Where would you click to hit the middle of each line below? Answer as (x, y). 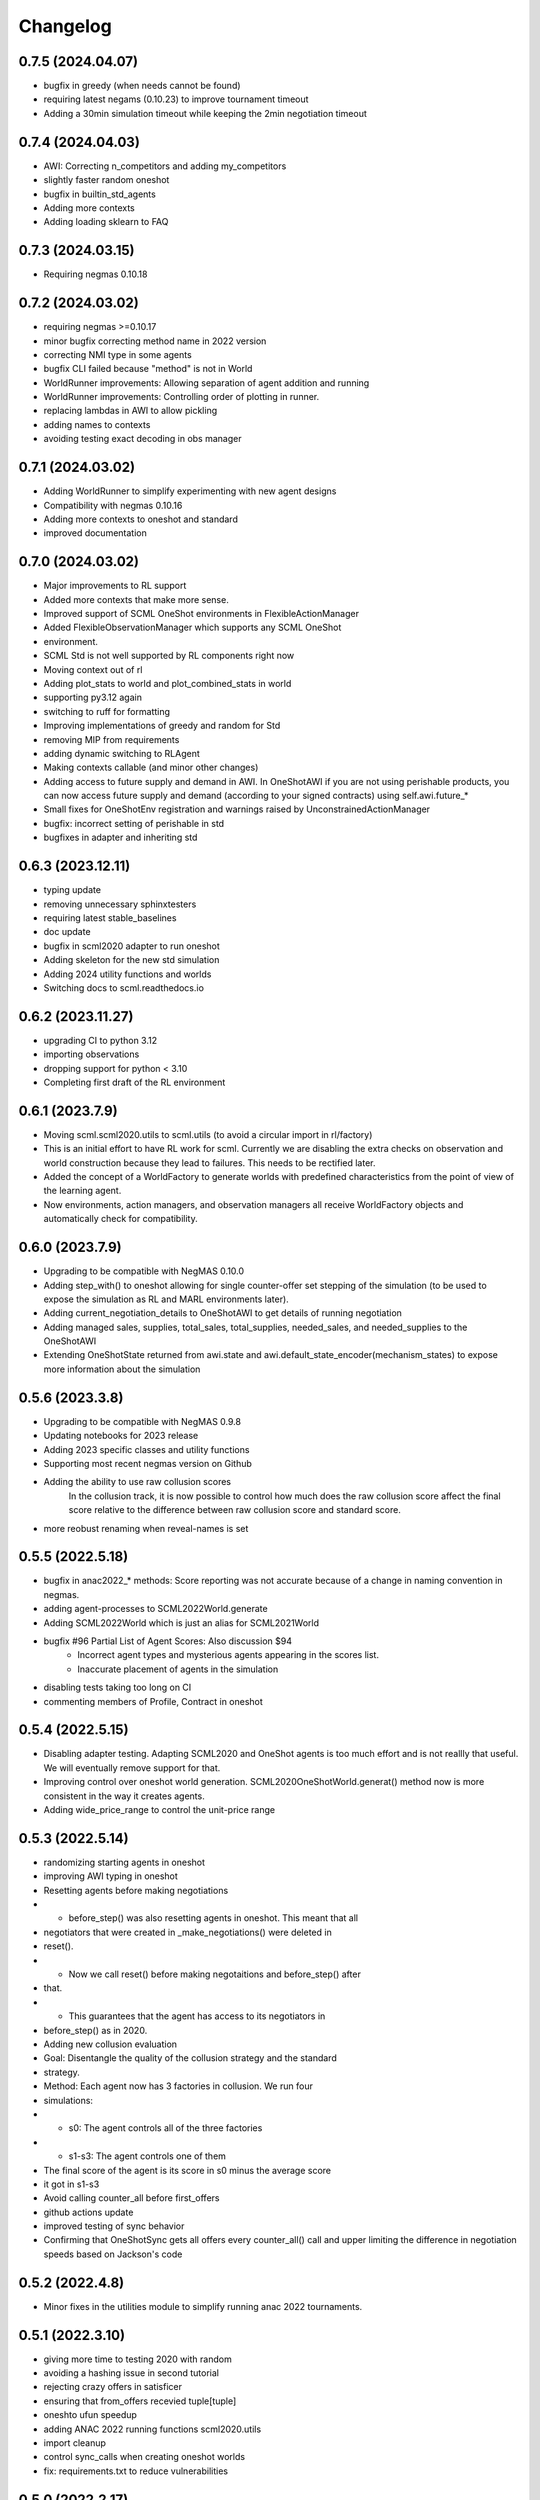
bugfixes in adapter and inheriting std (120, 837)
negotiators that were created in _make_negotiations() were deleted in (187, 1932)
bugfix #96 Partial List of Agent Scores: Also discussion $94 (167, 1641)
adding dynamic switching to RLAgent (121, 753)
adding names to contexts (97, 424)
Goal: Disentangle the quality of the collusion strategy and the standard (190, 2058)
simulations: (68, 2100)
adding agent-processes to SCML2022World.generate (156, 1609)
